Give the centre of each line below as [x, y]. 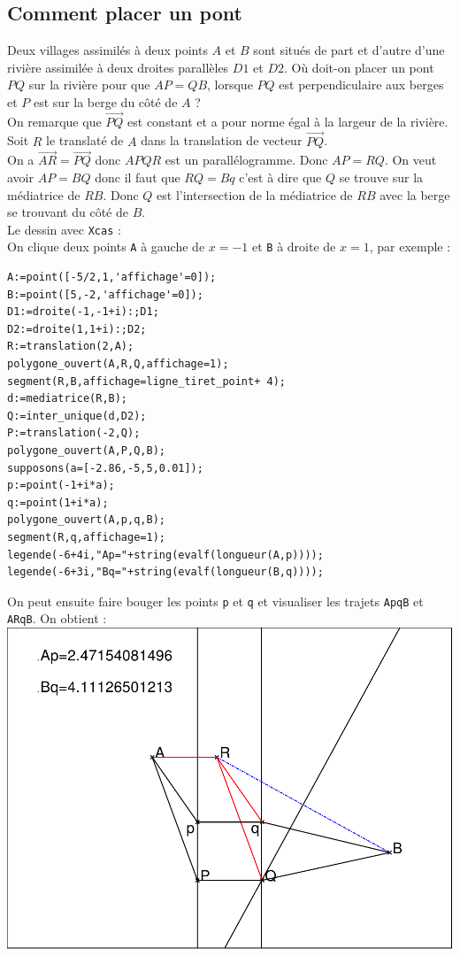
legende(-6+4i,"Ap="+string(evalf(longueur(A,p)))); [165, 555]
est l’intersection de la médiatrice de [255, 194]
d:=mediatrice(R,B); [68, 399]
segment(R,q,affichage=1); [86, 538]
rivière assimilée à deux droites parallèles [118, 67]
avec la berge [415, 194]
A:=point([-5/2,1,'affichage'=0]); [112, 278]
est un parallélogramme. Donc [246, 160]
